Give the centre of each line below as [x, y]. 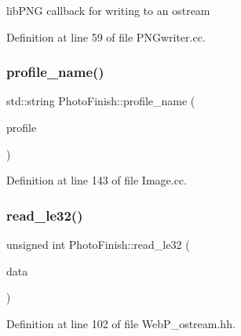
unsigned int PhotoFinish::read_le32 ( [98, 244]
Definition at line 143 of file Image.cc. [97, 180]
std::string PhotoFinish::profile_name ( [101, 101]
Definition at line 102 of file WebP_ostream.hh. [121, 323]
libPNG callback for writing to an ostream [108, 10]
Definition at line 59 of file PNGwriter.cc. [106, 37]
